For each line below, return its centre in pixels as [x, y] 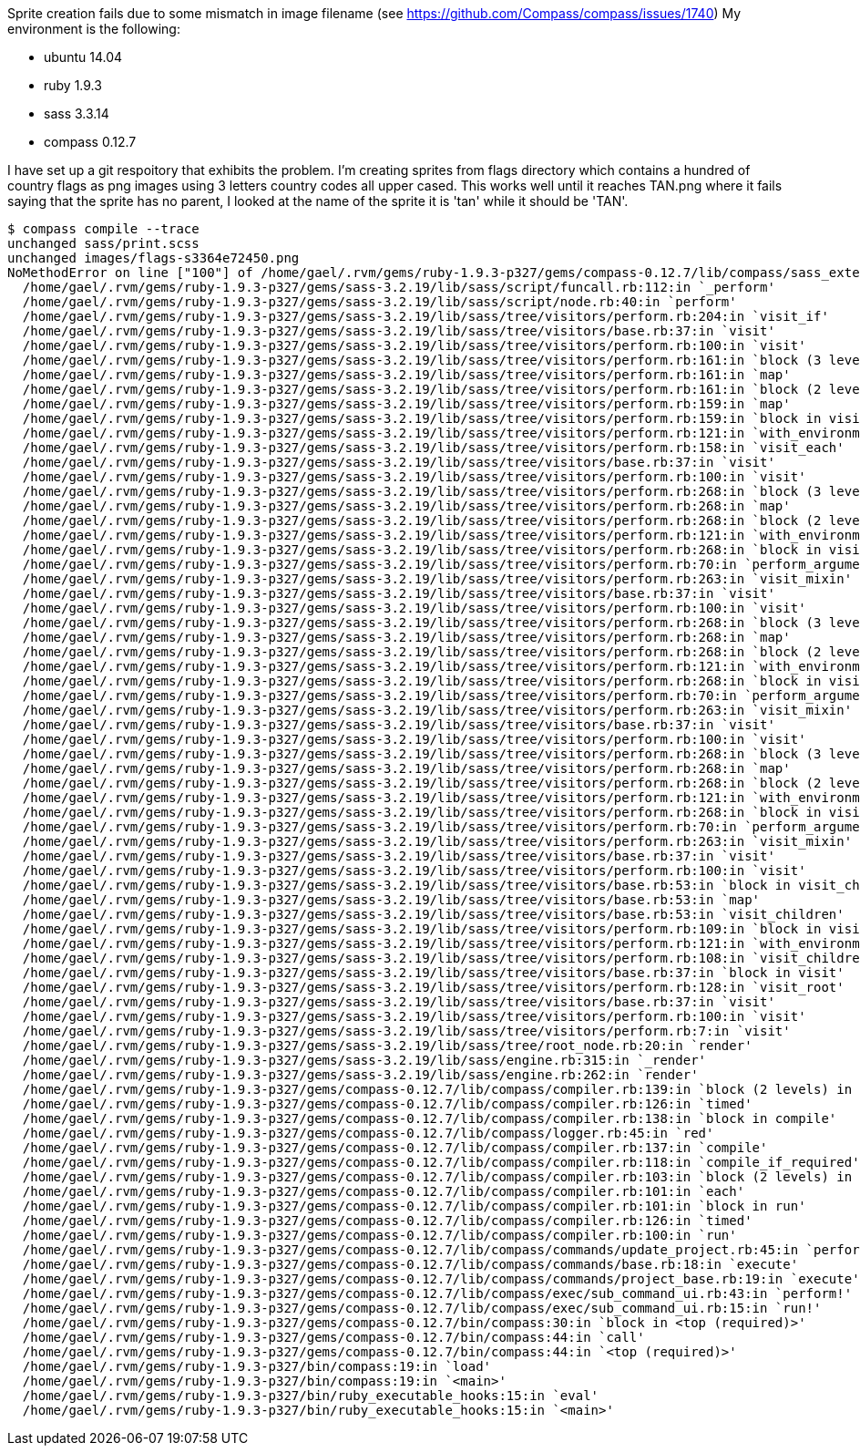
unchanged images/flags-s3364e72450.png [154, 258]
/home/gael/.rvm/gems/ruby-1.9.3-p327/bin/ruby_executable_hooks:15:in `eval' [311, 1396]
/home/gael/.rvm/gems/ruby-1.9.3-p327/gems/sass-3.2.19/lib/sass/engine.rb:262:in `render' [360, 1075]
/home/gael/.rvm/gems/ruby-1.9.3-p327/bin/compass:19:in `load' [257, 1366]
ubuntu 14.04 [83, 57]
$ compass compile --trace [103, 229]
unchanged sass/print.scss [103, 243]
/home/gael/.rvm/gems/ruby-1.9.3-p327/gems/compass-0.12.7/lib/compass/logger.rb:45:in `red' [368, 1133]
